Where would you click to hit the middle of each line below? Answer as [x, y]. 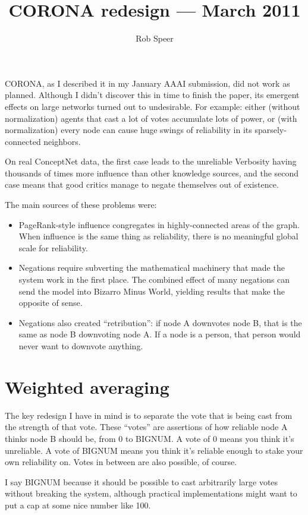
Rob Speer [155, 38]
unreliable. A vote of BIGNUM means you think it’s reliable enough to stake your [154, 450]
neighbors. [62, 141]
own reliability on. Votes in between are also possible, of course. [121, 462]
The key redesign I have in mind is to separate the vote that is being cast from [149, 415]
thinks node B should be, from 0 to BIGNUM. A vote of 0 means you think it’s [150, 438]
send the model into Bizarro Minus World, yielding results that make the [152, 291]
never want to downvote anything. [81, 346]
